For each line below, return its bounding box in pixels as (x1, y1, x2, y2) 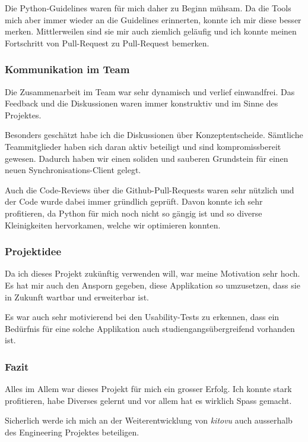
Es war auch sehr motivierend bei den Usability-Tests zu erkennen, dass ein (5, 311, 280, 323)
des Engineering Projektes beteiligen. (5, 425, 139, 438)
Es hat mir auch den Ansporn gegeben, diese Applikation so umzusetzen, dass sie (5, 278, 300, 291)
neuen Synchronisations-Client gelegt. (5, 164, 141, 176)
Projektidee (5, 244, 62, 259)
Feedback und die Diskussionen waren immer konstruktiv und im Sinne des (5, 97, 278, 109)
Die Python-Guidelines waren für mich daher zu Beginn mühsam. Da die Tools (5, 2, 291, 14)
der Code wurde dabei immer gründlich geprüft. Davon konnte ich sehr (5, 195, 263, 208)
